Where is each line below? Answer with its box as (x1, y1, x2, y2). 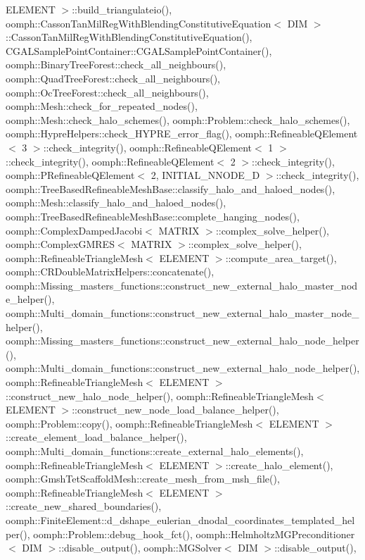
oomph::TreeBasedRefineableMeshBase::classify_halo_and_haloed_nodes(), (6, 181, 335, 196)
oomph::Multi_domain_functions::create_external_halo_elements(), (6, 444, 304, 458)
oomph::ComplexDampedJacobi (6, 223, 143, 237)
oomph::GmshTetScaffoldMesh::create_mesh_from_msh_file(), (6, 471, 280, 486)
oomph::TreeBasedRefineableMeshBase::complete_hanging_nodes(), (6, 209, 300, 223)
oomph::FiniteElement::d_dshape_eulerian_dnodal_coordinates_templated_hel (6, 512, 355, 527)
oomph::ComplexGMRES (6, 237, 115, 251)
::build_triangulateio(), (72, 2, 172, 16)
